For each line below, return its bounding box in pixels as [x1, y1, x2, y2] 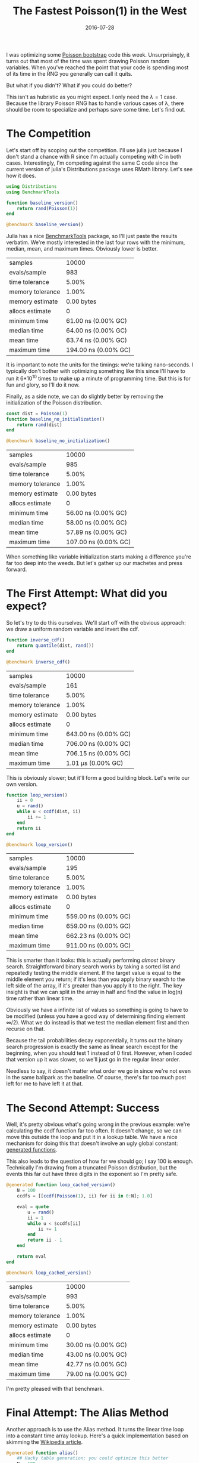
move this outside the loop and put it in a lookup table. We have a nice [6, 1134, 178, 1141]
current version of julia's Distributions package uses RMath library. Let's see [6, 165, 193, 172]
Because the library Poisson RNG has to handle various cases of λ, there [6, 100, 184, 107]
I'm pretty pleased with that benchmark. [6, 1385, 104, 1392]
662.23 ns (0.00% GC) [66, 932, 131, 940]
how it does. [6, 172, 37, 179]
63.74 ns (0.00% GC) [66, 336, 128, 344]
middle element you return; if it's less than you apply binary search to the [6, 976, 185, 983]
